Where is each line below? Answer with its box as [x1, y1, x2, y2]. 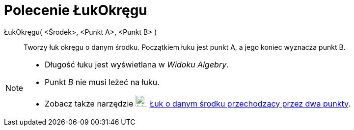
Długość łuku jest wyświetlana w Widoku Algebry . [45, 59, 229, 69]
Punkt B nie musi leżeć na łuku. [45, 77, 160, 87]
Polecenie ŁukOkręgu [4, 2, 147, 19]
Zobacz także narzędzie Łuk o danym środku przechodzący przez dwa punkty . [45, 98, 351, 108]
